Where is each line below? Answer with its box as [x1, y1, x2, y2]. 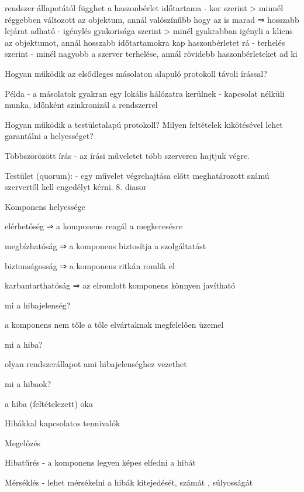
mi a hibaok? [5, 378, 51, 390]
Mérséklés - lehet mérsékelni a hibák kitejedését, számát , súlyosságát [5, 476, 253, 488]
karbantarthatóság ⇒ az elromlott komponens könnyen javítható [5, 279, 236, 291]
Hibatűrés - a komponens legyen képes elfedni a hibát [5, 456, 196, 469]
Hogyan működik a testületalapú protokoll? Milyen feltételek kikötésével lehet [5, 118, 283, 130]
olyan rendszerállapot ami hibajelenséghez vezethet [5, 358, 187, 370]
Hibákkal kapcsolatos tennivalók [5, 417, 120, 429]
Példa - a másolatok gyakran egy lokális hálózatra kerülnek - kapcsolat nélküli [5, 87, 285, 99]
